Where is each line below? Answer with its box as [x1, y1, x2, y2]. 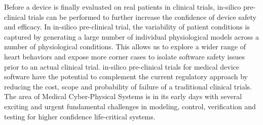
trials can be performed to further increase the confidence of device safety [28, 11, 256, 22]
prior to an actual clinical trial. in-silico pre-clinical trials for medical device [4, 61, 239, 72]
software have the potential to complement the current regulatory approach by [4, 71, 248, 82]
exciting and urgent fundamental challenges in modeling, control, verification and [4, 101, 256, 111]
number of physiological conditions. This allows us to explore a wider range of [4, 41, 246, 52]
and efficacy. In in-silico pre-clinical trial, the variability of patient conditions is [4, 21, 250, 32]
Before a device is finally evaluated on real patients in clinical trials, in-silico [4, 2, 241, 12]
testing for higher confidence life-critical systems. [4, 111, 156, 121]
